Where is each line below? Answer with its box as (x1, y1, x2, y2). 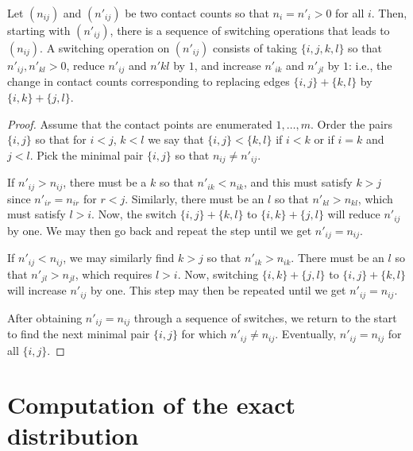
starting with (7, 22, 71, 38)
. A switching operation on (40, 40, 170, 56)
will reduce (327, 206, 380, 222)
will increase (7, 282, 67, 299)
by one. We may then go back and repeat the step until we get (7, 222, 312, 238)
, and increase (194, 57, 261, 73)
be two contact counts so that (125, 5, 269, 21)
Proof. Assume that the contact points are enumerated (7, 115, 272, 132)
